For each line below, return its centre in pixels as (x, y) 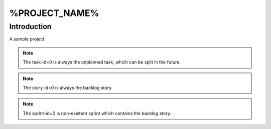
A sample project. (28, 39)
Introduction (30, 26)
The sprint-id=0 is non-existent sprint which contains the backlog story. (97, 113)
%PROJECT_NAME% (54, 13)
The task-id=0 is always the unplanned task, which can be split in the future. (102, 62)
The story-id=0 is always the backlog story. (68, 87)
